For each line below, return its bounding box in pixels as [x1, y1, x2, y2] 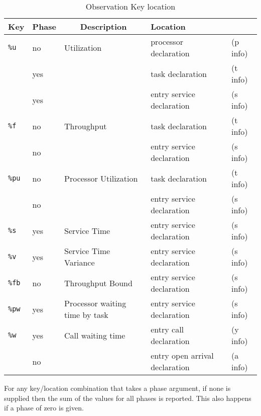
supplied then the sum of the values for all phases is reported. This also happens [4, 392, 251, 403]
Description [80, 21, 127, 32]
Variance [64, 257, 95, 268]
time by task [64, 309, 108, 320]
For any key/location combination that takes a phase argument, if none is [4, 383, 231, 393]
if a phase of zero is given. [4, 402, 84, 413]
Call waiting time [64, 329, 125, 341]
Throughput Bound [64, 277, 133, 289]
